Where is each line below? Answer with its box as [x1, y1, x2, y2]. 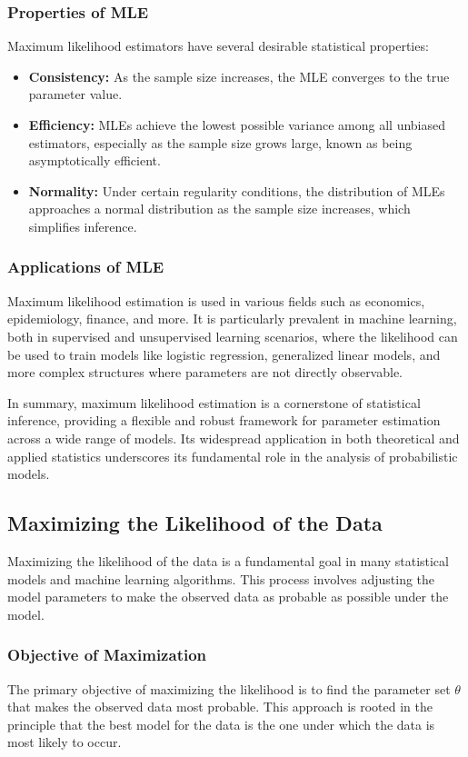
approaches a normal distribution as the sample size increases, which [28, 199, 411, 218]
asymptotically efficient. [28, 151, 161, 170]
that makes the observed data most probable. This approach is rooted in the [7, 697, 433, 716]
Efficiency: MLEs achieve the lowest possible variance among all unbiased [28, 115, 446, 134]
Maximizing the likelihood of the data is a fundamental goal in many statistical [7, 551, 449, 570]
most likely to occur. [7, 732, 122, 752]
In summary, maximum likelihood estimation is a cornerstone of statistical [7, 393, 421, 412]
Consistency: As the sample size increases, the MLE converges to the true [28, 66, 450, 85]
